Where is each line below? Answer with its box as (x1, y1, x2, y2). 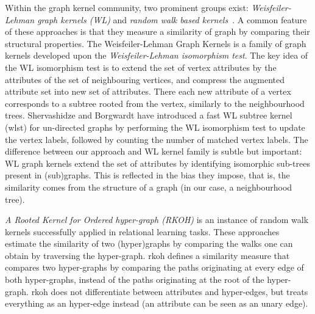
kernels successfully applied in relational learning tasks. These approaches (5, 225, 280, 238)
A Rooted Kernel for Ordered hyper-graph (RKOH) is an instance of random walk (5, 213, 309, 226)
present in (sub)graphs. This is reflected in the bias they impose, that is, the (5, 169, 290, 181)
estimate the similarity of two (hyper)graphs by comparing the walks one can (5, 237, 293, 250)
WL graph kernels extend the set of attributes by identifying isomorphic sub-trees (5, 156, 310, 169)
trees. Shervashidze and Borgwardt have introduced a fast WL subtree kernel (5, 109, 292, 122)
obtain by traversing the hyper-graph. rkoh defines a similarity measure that (5, 249, 290, 261)
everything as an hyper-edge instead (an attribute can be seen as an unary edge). (5, 297, 308, 310)
